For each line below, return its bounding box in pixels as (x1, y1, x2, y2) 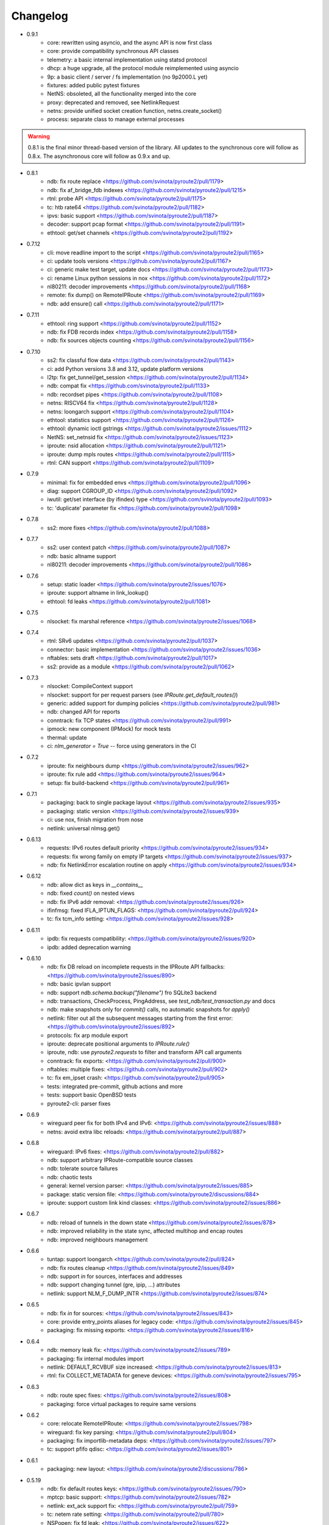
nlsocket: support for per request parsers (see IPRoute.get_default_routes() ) (47, 691, 238, 698)
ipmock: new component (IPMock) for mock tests (47, 725, 171, 733)
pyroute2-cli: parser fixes (47, 1100, 111, 1107)
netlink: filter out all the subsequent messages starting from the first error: (47, 1014, 233, 1022)
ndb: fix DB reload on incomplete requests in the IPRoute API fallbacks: (47, 963, 225, 971)
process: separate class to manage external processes (47, 116, 185, 123)
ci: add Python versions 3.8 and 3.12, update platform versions (47, 365, 203, 372)
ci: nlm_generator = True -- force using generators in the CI (47, 742, 196, 750)
